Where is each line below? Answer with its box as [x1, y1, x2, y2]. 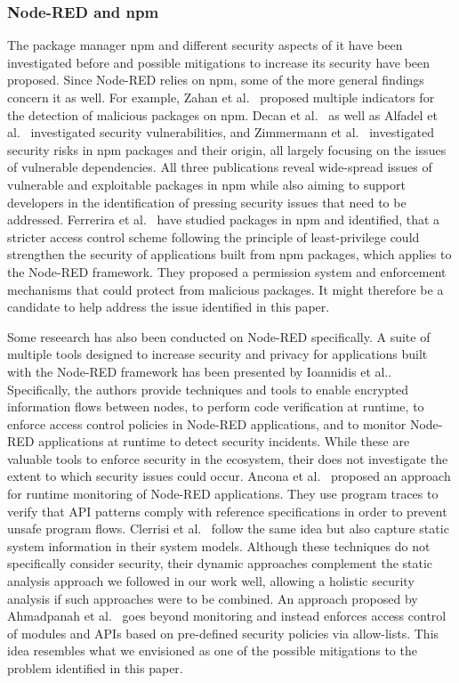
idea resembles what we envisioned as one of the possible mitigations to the [7, 641, 417, 660]
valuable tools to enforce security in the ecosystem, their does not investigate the [7, 449, 448, 468]
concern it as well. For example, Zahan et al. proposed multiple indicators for [7, 88, 435, 106]
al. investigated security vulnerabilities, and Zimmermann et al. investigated [7, 123, 434, 142]
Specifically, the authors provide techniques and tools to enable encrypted [7, 379, 409, 398]
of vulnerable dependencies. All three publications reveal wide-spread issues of [7, 158, 432, 176]
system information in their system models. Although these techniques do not [7, 536, 431, 555]
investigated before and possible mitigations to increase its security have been [7, 53, 431, 71]
